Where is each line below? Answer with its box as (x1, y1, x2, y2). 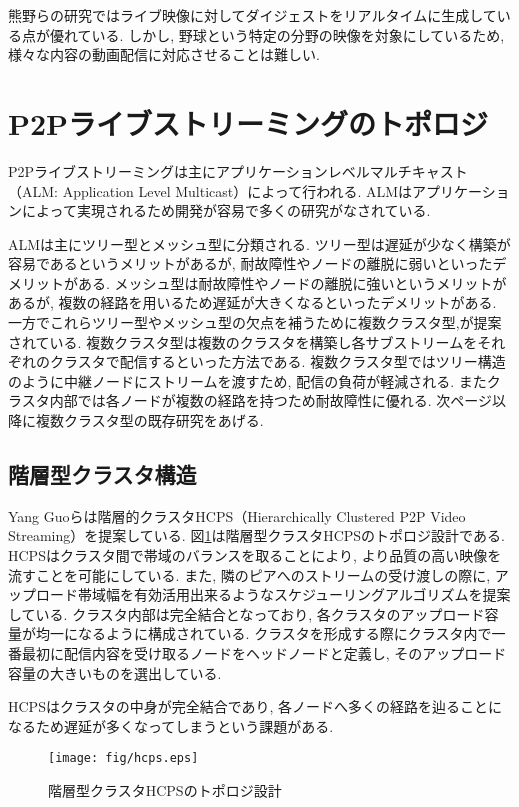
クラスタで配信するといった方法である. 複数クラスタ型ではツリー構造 (49, 351, 506, 372)
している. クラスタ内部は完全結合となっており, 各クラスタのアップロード (8, 603, 485, 624)
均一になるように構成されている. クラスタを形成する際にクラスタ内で (35, 623, 492, 644)
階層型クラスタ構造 (8, 459, 197, 490)
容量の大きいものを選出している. (8, 662, 222, 683)
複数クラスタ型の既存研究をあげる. (35, 410, 264, 431)
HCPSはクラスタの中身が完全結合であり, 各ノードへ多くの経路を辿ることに (8, 696, 503, 717)
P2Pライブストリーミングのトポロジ (8, 102, 489, 143)
